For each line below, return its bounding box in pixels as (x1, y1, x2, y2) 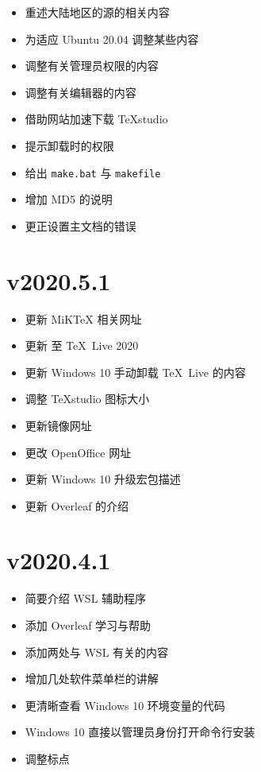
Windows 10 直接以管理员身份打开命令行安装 (25, 724, 255, 740)
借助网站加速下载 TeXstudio (25, 111, 168, 127)
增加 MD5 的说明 (25, 191, 113, 208)
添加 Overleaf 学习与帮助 (25, 617, 152, 633)
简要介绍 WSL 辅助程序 (25, 590, 147, 607)
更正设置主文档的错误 (25, 217, 136, 234)
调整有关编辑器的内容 (25, 83, 136, 100)
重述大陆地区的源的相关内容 (25, 4, 170, 20)
